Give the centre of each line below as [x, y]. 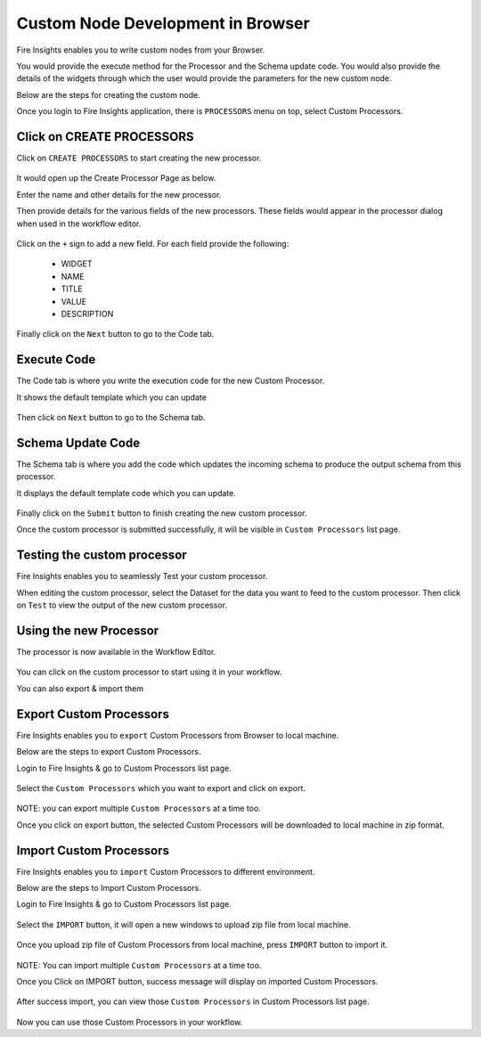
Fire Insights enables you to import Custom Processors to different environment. [166, 871]
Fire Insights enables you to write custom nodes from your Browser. [141, 50]
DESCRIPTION [87, 314]
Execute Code [56, 359]
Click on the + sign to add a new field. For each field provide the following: [153, 243]
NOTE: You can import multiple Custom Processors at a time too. [139, 965]
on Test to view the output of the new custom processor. [122, 605]
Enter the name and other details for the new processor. [119, 194]
